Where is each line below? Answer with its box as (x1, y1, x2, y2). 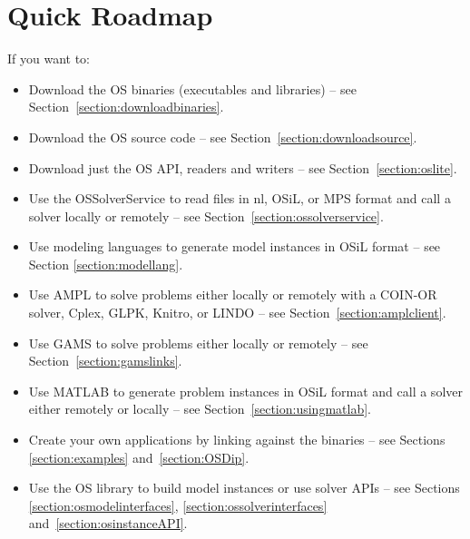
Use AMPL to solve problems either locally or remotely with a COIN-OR (28, 285, 437, 304)
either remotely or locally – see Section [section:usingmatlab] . (28, 399, 371, 418)
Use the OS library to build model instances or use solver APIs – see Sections (28, 478, 460, 497)
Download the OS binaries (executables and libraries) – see (28, 79, 357, 98)
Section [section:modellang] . (28, 254, 183, 273)
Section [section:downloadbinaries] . (28, 97, 224, 116)
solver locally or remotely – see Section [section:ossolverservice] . (28, 206, 384, 225)
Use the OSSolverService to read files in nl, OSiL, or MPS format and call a (28, 189, 451, 208)
